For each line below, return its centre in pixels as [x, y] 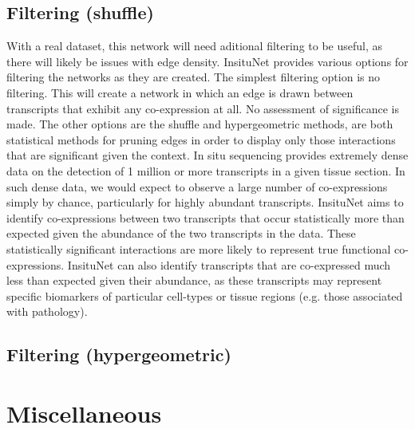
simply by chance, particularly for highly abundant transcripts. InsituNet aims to [205, 202]
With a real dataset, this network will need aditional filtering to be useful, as [195, 46]
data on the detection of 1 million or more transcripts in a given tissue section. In [206, 170]
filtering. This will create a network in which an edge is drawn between [180, 92]
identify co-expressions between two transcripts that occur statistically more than [206, 217]
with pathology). [47, 311]
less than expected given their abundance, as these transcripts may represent [194, 280]
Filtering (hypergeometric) [119, 354]
